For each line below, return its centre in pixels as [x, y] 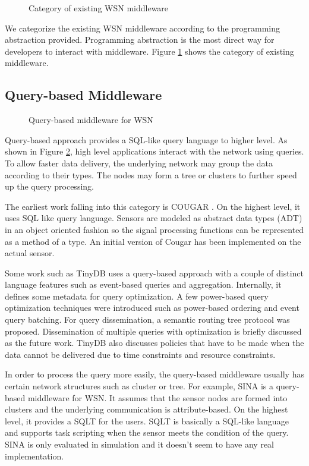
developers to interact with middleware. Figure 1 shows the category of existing [149, 51]
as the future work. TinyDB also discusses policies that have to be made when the [154, 343]
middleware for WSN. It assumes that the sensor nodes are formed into [157, 397]
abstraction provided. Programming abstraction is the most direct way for [140, 40]
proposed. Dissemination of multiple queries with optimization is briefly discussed [153, 331]
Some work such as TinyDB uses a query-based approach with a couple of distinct [154, 273]
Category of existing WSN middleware [99, 8]
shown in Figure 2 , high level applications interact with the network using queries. [154, 151]
